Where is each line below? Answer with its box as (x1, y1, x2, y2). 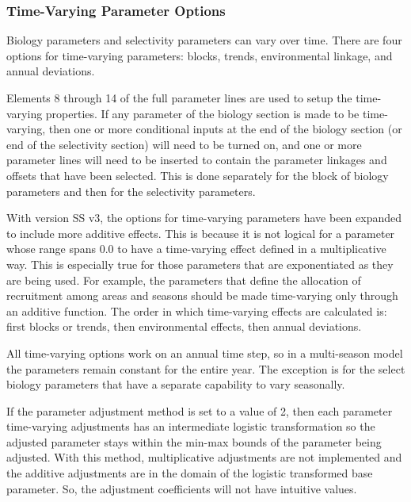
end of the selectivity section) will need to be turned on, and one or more (6, 136, 362, 152)
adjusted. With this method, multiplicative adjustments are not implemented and (6, 449, 402, 466)
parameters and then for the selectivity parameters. (6, 182, 256, 199)
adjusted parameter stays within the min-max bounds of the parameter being (6, 433, 382, 450)
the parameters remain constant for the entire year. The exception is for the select (6, 360, 405, 377)
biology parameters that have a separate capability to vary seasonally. (6, 376, 345, 393)
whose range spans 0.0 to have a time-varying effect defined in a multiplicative (6, 240, 386, 257)
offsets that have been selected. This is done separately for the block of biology (6, 167, 389, 183)
